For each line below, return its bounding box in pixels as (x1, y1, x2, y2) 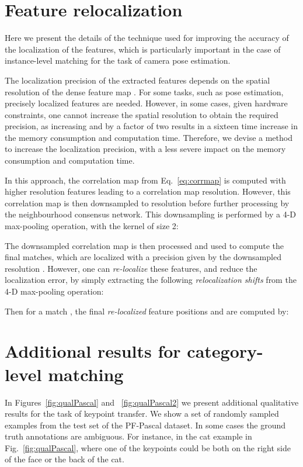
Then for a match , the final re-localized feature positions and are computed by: (5, 305, 289, 317)
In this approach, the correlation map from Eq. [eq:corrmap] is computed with (5, 174, 286, 186)
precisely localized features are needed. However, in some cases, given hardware (5, 97, 288, 109)
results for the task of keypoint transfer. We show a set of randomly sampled (5, 407, 279, 420)
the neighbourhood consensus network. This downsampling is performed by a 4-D (5, 208, 296, 220)
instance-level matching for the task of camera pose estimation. (5, 54, 231, 67)
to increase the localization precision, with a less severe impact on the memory (5, 143, 286, 155)
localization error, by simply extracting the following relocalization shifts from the (5, 274, 297, 286)
